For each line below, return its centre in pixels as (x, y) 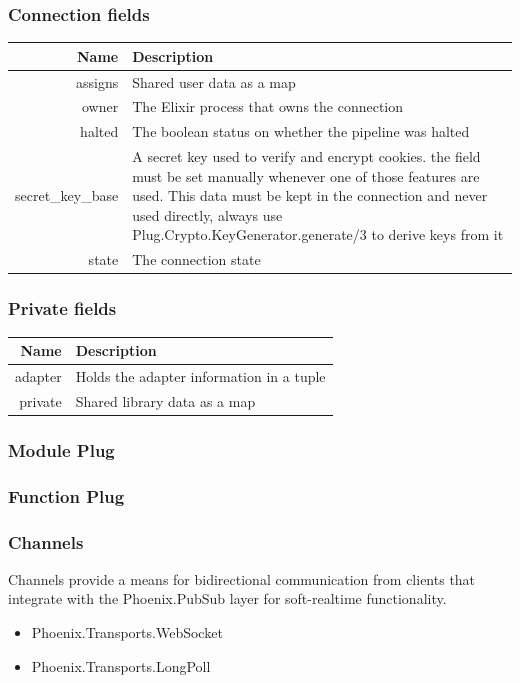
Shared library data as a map (165, 400)
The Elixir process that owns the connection (268, 106)
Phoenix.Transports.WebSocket (127, 632)
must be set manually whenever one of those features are (306, 175)
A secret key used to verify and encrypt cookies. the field (306, 156)
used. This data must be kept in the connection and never (310, 195)
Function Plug (66, 495)
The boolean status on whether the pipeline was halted (301, 131)
